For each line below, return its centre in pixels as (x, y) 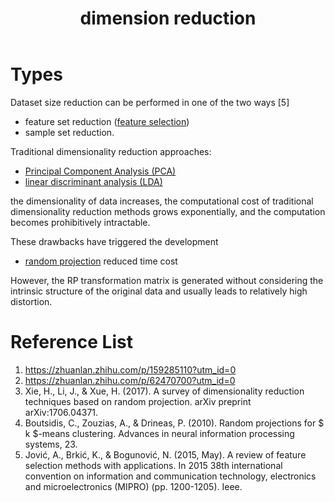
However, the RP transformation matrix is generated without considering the (167, 280)
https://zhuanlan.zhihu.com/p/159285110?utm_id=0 (130, 369)
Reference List (71, 342)
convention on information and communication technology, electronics (170, 476)
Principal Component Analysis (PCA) (100, 171)
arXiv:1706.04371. (61, 412)
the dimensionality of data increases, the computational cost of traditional (162, 201)
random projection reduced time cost (101, 261)
